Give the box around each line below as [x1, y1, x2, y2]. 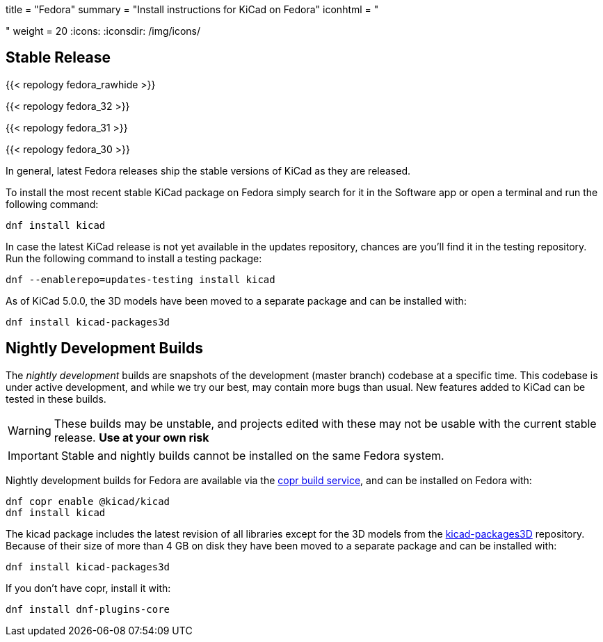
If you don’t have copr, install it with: [6, 581, 171, 594]
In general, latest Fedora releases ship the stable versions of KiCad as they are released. [6, 164, 411, 177]
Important [8, 448, 58, 463]
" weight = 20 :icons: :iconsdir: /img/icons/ [6, 25, 201, 37]
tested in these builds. [6, 392, 106, 405]
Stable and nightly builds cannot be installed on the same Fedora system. [61, 448, 444, 463]
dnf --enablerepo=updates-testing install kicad [6, 273, 275, 285]
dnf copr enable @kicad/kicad [6, 495, 170, 507]
